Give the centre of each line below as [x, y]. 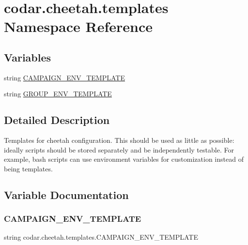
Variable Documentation [66, 194]
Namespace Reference [78, 26]
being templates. [28, 168]
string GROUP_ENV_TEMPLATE [58, 94]
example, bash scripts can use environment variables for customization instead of [124, 159]
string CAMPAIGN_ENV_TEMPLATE [64, 77]
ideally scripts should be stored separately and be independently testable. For [119, 149]
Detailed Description [57, 120]
